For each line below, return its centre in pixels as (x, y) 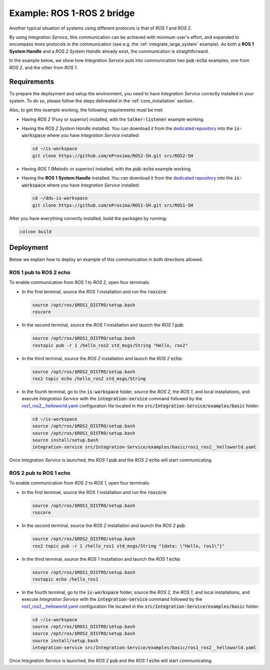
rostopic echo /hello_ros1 (65, 579)
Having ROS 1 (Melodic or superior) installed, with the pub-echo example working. (107, 169)
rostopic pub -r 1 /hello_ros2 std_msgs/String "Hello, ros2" (110, 345)
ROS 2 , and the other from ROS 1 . (43, 67)
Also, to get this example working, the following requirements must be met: (86, 110)
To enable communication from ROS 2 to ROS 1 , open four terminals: (79, 483)
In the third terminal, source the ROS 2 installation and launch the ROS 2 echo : (102, 358)
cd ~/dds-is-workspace (60, 198)
